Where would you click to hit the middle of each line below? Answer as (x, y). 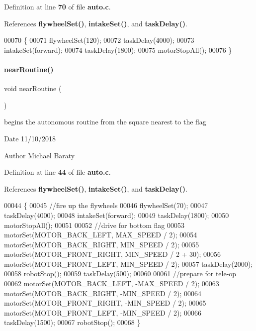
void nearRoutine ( (33, 88)
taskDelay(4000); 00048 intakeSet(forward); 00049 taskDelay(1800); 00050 (117, 215)
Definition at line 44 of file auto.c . (57, 172)
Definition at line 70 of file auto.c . (57, 6)
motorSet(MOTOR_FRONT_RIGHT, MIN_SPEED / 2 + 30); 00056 (113, 254)
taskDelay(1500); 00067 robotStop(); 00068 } (72, 322)
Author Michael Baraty (40, 155)
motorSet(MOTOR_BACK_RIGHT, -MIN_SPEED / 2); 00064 (103, 293)
